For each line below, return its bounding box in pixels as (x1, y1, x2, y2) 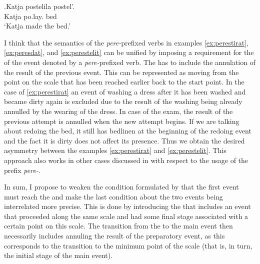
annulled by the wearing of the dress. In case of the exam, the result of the (4, 105, 233, 116)
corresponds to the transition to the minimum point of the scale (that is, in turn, (4, 240, 252, 250)
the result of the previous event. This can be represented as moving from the (4, 66, 239, 77)
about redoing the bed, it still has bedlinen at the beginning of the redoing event (4, 125, 251, 136)
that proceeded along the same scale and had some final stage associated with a (4, 210, 248, 221)
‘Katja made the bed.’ (4, 20, 70, 31)
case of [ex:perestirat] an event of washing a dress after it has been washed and (4, 86, 246, 96)
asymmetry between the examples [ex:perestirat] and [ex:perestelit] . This (4, 145, 226, 155)
